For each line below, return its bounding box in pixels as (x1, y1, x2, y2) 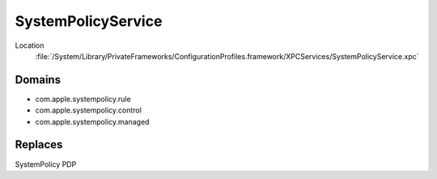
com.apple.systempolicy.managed (35, 117, 150, 126)
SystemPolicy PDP (15, 159, 77, 169)
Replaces (15, 138, 63, 151)
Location (15, 40, 45, 50)
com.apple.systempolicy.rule (35, 94, 131, 104)
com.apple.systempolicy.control (35, 105, 142, 115)
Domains (15, 73, 61, 87)
